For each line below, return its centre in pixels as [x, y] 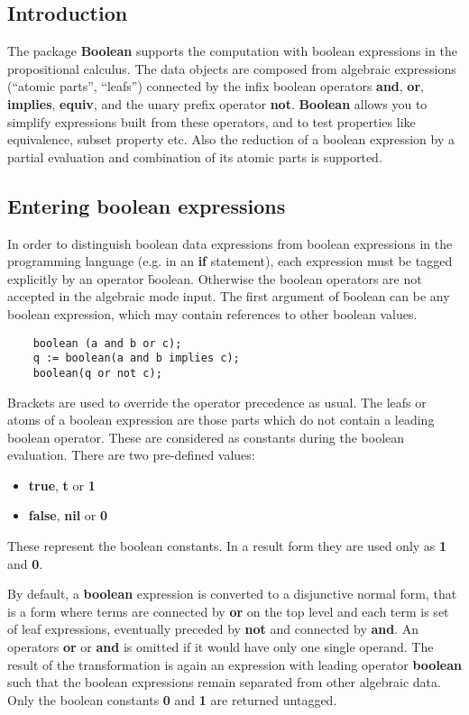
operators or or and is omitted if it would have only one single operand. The [221, 647]
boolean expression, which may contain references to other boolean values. [212, 313]
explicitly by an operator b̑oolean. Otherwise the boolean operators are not [215, 278]
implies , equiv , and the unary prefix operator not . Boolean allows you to [217, 103]
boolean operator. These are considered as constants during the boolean [206, 437]
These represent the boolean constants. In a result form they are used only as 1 [227, 546]
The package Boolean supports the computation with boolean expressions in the [232, 51]
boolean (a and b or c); [107, 343]
